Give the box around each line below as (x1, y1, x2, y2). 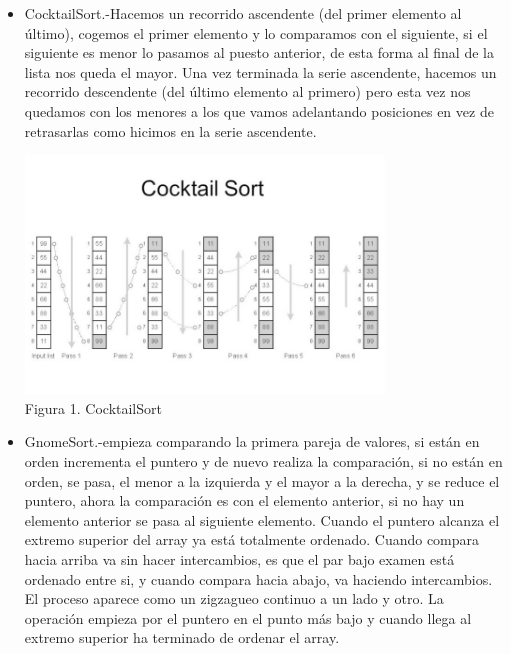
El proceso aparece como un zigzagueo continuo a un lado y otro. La (24, 588, 444, 609)
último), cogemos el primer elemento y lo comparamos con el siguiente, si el (24, 22, 488, 43)
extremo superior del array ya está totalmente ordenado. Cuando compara (24, 529, 480, 550)
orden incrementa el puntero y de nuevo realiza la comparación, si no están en (24, 451, 503, 472)
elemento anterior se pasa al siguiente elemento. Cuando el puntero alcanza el (24, 509, 500, 530)
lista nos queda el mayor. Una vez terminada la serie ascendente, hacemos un (24, 61, 497, 82)
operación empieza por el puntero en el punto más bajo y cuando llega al (24, 607, 472, 628)
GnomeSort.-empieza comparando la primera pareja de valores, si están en (24, 431, 480, 452)
